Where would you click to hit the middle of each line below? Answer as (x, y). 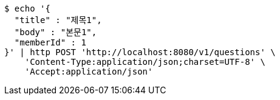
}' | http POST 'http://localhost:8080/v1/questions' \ (140, 52)
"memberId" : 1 (50, 42)
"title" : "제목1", (58, 20)
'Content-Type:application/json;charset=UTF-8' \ (145, 62)
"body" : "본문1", (56, 32)
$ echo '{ (27, 8)
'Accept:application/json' (89, 72)
